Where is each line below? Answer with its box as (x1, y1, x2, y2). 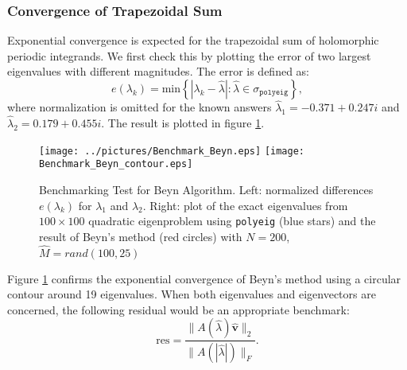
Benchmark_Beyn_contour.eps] (39, 158, 193, 170)
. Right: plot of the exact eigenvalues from (142, 197, 348, 213)
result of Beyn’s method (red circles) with (39, 228, 242, 244)
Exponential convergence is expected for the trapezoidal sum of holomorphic (7, 32, 379, 49)
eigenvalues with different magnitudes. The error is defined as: (7, 63, 310, 80)
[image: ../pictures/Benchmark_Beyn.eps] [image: (39, 145, 304, 157)
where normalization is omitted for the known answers (7, 99, 272, 115)
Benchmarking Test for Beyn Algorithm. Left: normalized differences (39, 181, 374, 197)
